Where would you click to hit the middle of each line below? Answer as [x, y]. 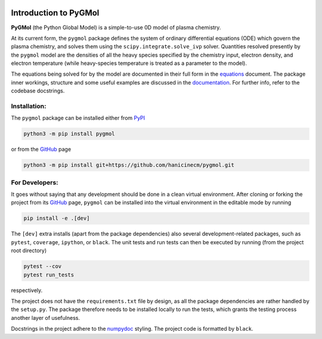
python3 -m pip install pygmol [69, 134]
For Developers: [35, 182]
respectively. [27, 290]
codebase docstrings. [38, 91]
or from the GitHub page [41, 150]
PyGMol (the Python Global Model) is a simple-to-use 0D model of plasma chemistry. [116, 27]
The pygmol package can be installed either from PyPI [78, 118]
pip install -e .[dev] [57, 218]
